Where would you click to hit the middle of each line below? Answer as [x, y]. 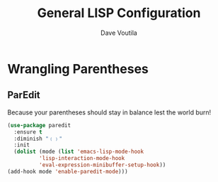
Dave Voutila [119, 33]
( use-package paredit [39, 125]
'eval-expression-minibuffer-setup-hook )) [102, 165]
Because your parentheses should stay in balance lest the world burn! [109, 112]
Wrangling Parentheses [78, 69]
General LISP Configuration [119, 13]
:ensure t [28, 132]
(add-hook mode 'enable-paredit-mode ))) [68, 171]
